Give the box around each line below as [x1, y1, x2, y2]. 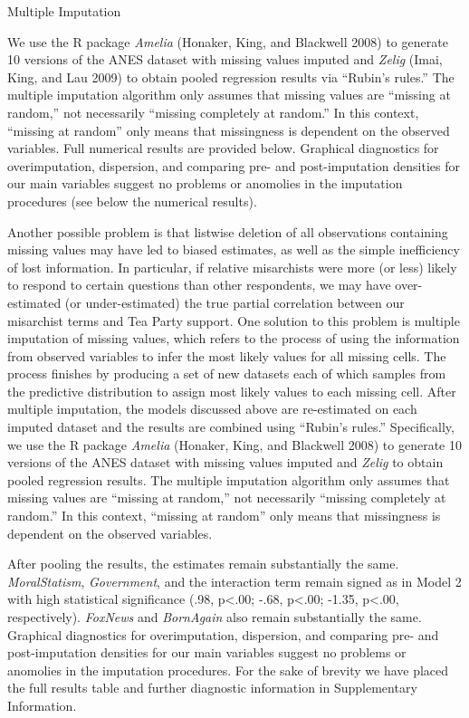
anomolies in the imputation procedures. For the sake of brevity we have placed [7, 660, 449, 679]
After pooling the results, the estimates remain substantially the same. [7, 554, 399, 573]
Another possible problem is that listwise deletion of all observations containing [7, 222, 448, 241]
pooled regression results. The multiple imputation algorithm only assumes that [7, 470, 450, 489]
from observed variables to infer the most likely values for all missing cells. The [7, 346, 446, 365]
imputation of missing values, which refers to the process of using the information [7, 329, 460, 348]
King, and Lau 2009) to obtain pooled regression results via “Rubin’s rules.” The [7, 67, 455, 86]
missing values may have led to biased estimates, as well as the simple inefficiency [7, 240, 460, 259]
